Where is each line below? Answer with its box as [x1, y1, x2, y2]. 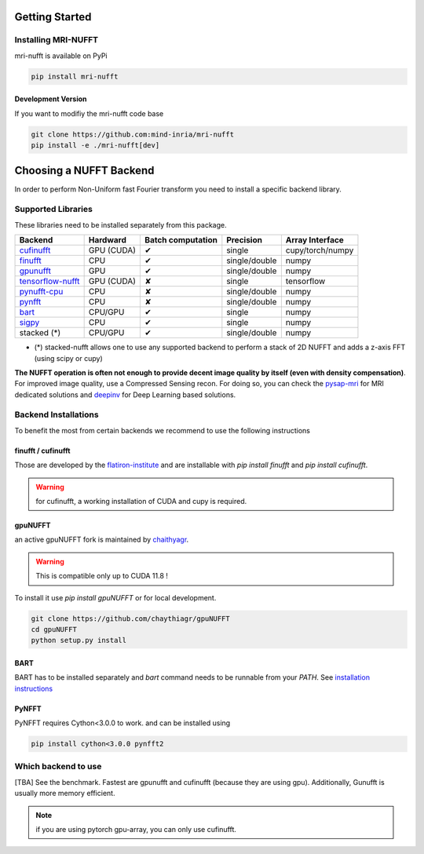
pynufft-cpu [19, 286, 64, 297]
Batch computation [144, 235, 217, 246]
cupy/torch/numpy [285, 245, 354, 256]
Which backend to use [14, 761, 102, 772]
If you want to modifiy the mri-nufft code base [14, 108, 164, 118]
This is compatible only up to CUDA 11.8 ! [35, 571, 169, 581]
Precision [226, 235, 263, 246]
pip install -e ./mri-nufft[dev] [31, 141, 160, 150]
